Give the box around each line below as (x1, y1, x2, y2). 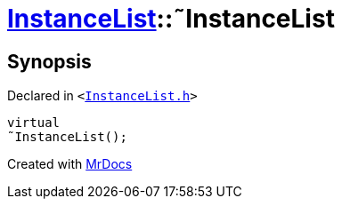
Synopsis (7, 50, 92, 73)
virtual (7, 115, 61, 131)
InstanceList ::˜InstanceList (7, 4, 335, 34)
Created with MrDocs (7, 156, 133, 172)
